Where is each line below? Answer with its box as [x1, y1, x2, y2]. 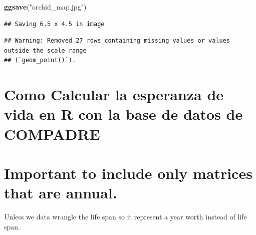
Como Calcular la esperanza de [4, 84, 224, 105]
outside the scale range [4, 47, 87, 54]
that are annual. [4, 182, 117, 203]
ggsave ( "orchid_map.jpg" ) [4, 2, 87, 12]
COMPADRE [4, 123, 100, 144]
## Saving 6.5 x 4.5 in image [4, 20, 105, 28]
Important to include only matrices [4, 162, 252, 183]
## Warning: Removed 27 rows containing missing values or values [4, 37, 230, 45]
